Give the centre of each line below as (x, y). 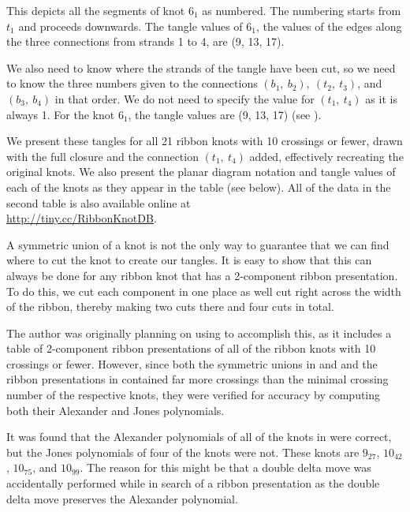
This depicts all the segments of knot (96, 10)
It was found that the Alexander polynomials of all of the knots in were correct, (199, 437)
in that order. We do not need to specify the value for (184, 98)
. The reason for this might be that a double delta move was (225, 467)
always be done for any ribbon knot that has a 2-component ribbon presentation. (202, 275)
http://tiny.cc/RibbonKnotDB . (82, 218)
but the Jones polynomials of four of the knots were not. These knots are (183, 452)
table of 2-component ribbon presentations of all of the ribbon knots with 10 (191, 348)
